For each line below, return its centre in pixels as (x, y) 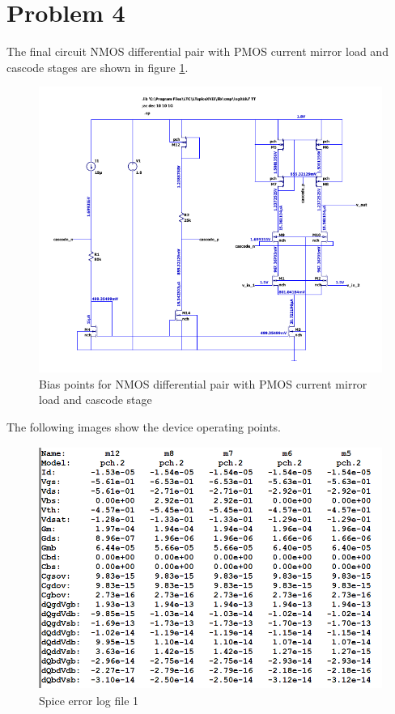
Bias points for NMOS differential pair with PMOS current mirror (203, 383)
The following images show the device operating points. (144, 427)
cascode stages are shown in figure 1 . (98, 67)
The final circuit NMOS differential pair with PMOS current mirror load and (197, 51)
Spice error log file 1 (89, 701)
